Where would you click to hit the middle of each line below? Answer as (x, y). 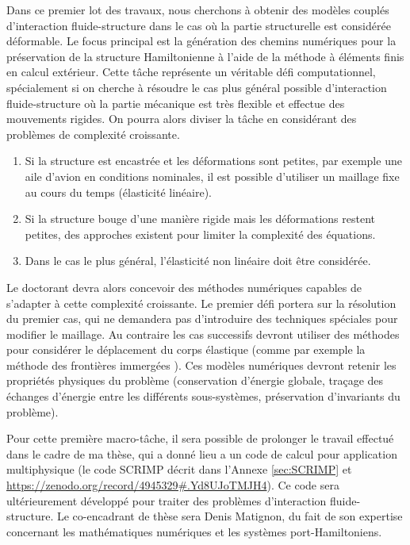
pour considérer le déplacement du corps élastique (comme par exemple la (186, 349)
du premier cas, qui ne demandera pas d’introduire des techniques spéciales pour (202, 319)
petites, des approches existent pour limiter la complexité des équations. (200, 234)
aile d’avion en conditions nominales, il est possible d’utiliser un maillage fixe (212, 176)
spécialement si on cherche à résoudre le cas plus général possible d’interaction (197, 87)
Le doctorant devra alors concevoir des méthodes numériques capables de (184, 287)
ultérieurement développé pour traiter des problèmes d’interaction (167, 500)
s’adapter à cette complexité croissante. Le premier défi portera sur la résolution (201, 303)
